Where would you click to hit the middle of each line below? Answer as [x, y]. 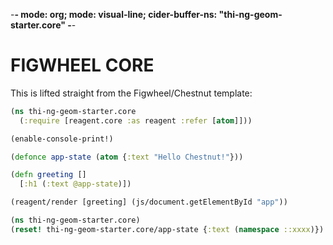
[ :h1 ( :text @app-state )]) [75, 184]
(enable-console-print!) [62, 139]
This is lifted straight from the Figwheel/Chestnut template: [131, 93]
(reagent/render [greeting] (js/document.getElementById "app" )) [149, 202]
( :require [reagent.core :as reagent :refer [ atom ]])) [136, 120]
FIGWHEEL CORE [82, 65]
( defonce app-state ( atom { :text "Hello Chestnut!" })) [127, 157]
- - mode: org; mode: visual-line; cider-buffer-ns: [114, 14]
